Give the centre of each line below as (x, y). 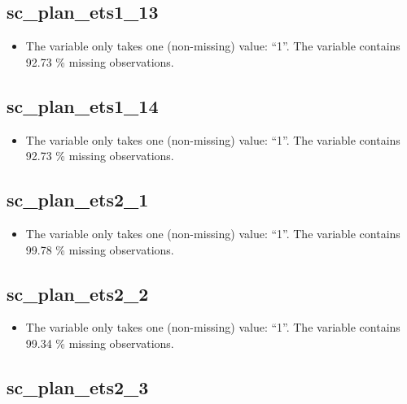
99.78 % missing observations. (100, 249)
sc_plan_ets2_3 (78, 387)
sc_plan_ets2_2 (78, 293)
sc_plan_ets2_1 (78, 200)
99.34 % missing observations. (100, 343)
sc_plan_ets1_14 (83, 105)
